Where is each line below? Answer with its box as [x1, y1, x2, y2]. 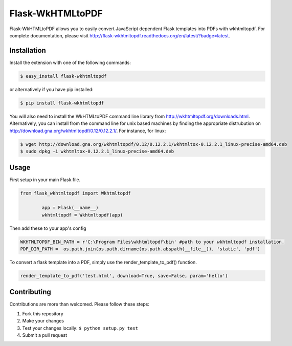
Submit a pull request [22, 332, 68, 338]
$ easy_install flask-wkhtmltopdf [20, 73, 107, 79]
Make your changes [22, 318, 64, 324]
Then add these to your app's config [9, 225, 86, 231]
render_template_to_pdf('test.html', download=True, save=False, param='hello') [20, 273, 228, 278]
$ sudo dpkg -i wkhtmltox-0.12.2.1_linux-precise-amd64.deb [20, 148, 174, 154]
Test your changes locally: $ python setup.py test [22, 325, 138, 331]
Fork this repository [22, 310, 63, 317]
